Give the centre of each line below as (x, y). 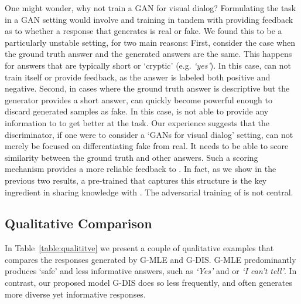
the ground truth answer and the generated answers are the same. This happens (148, 54)
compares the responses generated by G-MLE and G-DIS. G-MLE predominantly (150, 259)
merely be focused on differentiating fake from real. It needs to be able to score (147, 146)
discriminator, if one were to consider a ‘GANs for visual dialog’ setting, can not (149, 134)
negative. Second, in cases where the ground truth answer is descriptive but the (147, 88)
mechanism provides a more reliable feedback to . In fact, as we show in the (141, 169)
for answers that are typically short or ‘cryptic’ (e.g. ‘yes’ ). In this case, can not (148, 65)
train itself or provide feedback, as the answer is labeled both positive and (138, 77)
